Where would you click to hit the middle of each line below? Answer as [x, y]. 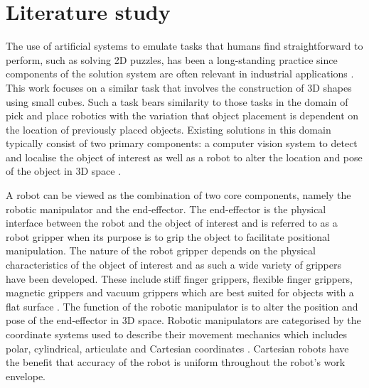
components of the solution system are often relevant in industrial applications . [180, 74]
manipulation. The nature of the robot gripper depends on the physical [161, 250]
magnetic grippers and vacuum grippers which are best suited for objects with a [180, 292]
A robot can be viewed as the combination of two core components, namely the [178, 195]
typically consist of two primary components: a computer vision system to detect [182, 143]
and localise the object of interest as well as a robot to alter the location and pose [184, 157]
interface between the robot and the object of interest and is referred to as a [172, 223]
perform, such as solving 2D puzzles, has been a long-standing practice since [172, 59]
